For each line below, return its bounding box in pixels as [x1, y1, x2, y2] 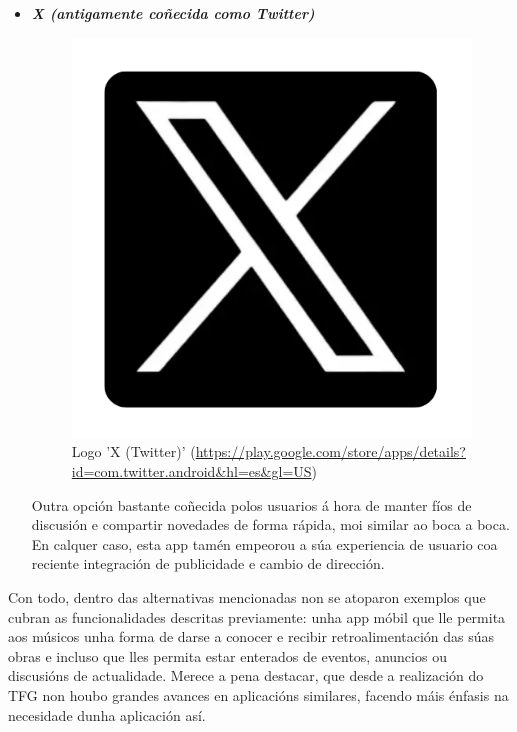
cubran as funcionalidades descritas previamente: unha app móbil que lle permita [8, 606, 506, 627]
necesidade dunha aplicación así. [8, 704, 206, 725]
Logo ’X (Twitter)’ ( [71, 441, 196, 462]
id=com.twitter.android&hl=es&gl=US [71, 460, 312, 481]
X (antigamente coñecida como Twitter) [31, 3, 315, 23]
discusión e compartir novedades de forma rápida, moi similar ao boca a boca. [31, 514, 510, 535]
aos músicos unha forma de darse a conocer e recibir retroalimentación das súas [8, 626, 495, 647]
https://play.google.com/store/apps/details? [195, 441, 466, 462]
